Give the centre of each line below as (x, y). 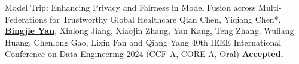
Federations (26, 19)
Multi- (270, 7)
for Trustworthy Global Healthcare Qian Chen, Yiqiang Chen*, (165, 19)
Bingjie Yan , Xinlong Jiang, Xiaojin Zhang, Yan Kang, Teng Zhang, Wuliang (149, 31)
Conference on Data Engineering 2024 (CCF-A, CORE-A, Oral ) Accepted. (144, 54)
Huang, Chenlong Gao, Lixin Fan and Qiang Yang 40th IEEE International (143, 42)
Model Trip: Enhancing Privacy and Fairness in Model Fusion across (130, 7)
